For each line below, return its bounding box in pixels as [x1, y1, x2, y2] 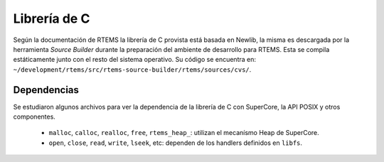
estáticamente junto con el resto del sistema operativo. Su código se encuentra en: [13, 55, 256, 64]
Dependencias [13, 84, 80, 96]
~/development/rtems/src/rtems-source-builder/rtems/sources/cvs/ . [13, 65, 252, 74]
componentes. [13, 112, 56, 121]
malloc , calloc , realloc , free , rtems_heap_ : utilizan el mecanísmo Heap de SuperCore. [48, 129, 319, 137]
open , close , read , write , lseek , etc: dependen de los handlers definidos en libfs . [48, 139, 302, 147]
